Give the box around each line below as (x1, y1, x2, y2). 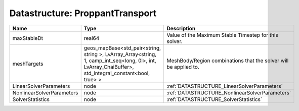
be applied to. (166, 63, 200, 70)
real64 (83, 34, 100, 41)
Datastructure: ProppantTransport (9, 8, 157, 19)
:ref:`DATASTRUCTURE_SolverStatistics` (166, 96, 263, 103)
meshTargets (12, 60, 44, 67)
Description (166, 25, 196, 32)
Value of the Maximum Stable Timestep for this (166, 31, 278, 38)
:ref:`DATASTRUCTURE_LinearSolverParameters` (166, 82, 283, 89)
